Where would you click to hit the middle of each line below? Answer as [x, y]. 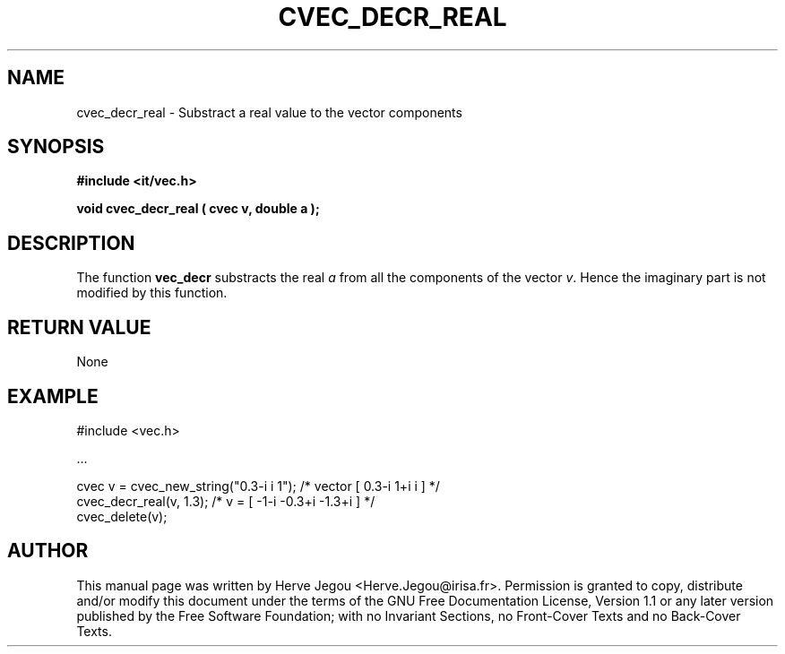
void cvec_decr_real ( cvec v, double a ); [198, 209]
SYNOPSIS [56, 147]
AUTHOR [48, 551]
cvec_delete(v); [122, 516]
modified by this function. [152, 293]
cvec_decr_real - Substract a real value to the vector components [269, 112]
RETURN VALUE [79, 327]
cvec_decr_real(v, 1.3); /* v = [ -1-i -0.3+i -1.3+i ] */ [226, 501]
